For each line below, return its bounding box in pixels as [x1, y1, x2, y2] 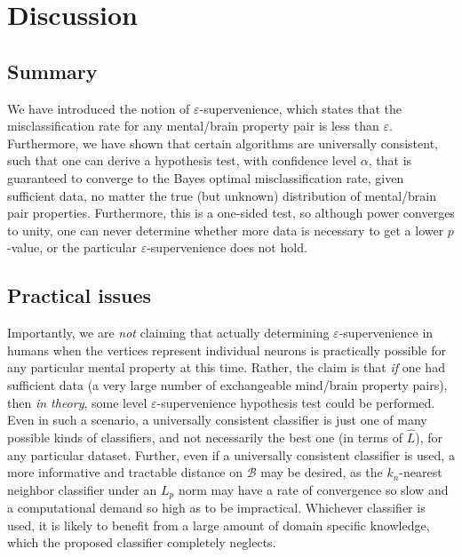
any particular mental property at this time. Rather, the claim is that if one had [7, 358, 445, 377]
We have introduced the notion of [7, 99, 190, 117]
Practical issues [7, 282, 152, 309]
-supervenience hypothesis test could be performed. [156, 393, 435, 411]
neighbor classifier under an [7, 480, 157, 498]
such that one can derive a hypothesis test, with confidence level [7, 151, 357, 170]
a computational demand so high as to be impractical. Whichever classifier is [7, 498, 426, 517]
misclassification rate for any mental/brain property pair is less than [7, 116, 379, 135]
